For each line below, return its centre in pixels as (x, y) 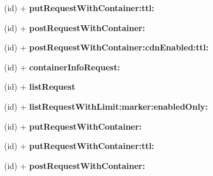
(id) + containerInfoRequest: (62, 67)
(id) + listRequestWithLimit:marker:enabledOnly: (106, 106)
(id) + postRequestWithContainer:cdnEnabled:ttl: (107, 47)
